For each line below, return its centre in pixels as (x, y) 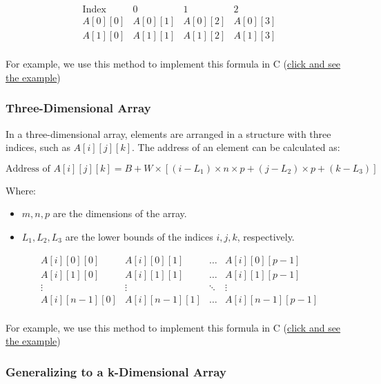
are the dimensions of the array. (120, 213)
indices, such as (38, 147)
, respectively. (266, 236)
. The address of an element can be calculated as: (236, 147)
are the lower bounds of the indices (139, 236)
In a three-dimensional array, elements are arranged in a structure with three (168, 133)
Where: (21, 190)
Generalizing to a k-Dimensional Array (116, 371)
